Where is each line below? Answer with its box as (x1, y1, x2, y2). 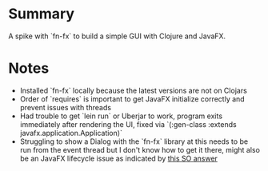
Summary (8, 5, 74, 23)
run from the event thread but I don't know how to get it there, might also (19, 145, 260, 154)
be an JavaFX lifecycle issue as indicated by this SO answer (19, 153, 218, 163)
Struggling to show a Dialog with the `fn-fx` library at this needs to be (19, 137, 249, 146)
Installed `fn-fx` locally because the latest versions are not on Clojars (19, 85, 248, 95)
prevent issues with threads (19, 102, 112, 112)
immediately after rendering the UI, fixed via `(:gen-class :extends (19, 119, 238, 129)
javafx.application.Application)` (19, 128, 122, 137)
